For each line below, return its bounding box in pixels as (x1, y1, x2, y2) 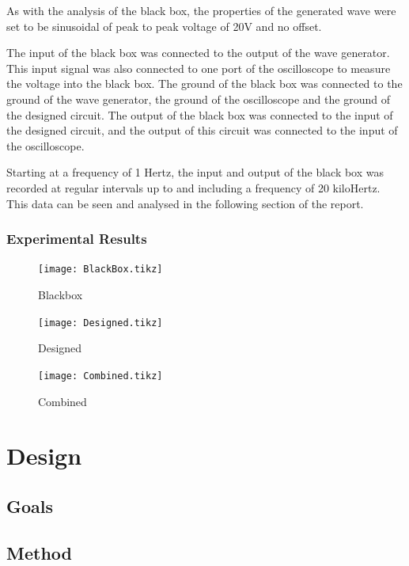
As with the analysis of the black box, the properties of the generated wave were (6, 2, 396, 18)
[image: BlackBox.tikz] (38, 264, 163, 275)
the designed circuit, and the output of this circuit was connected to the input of (6, 122, 398, 139)
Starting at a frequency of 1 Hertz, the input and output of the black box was (6, 164, 384, 180)
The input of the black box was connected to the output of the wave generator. (6, 44, 390, 61)
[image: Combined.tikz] (38, 370, 163, 382)
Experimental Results (6, 229, 147, 249)
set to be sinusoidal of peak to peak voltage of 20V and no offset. (6, 17, 322, 34)
